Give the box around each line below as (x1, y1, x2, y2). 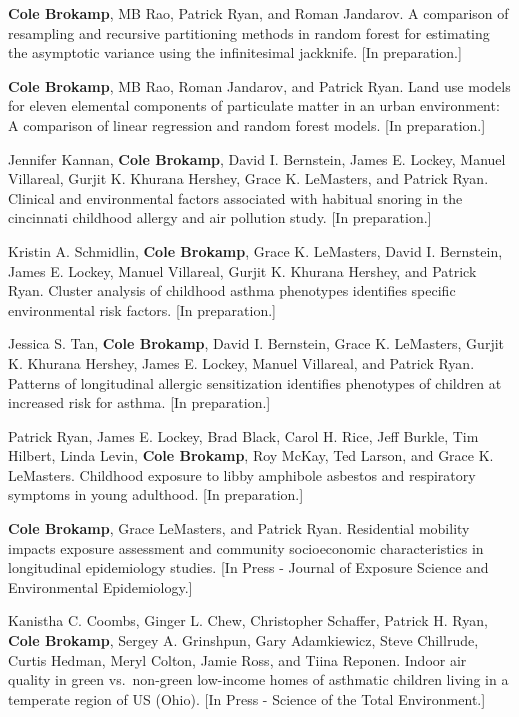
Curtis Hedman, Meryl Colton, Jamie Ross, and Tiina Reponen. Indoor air (8, 649, 467, 670)
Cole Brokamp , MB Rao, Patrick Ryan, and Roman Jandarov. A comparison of (8, 3, 509, 23)
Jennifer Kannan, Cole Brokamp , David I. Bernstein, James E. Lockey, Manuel (8, 148, 506, 169)
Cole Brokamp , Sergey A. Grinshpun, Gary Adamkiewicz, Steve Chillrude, (8, 630, 479, 651)
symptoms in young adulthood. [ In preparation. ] (8, 484, 304, 505)
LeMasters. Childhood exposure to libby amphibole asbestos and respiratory (8, 464, 476, 485)
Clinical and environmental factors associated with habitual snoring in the (8, 187, 463, 208)
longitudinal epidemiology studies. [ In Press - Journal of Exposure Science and (8, 557, 489, 578)
